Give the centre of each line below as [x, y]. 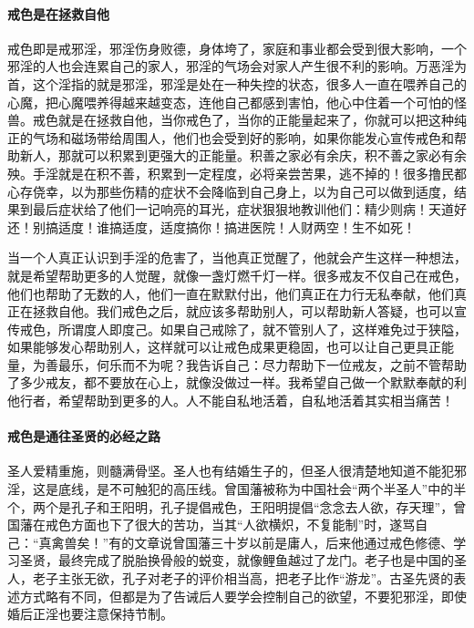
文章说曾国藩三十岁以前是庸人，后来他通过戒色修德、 [294, 542]
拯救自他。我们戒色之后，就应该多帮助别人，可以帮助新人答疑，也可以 [243, 311]
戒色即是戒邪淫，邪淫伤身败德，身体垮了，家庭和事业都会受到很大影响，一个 [237, 48]
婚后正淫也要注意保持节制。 [90, 614]
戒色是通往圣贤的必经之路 [84, 436]
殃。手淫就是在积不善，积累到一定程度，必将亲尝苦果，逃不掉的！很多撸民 [231, 173]
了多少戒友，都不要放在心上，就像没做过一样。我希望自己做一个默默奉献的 [231, 382]
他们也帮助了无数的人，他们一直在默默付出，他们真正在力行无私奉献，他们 [231, 293]
